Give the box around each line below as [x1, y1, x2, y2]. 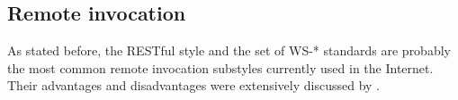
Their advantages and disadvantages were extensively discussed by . [7, 76, 380, 95]
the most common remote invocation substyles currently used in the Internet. [7, 58, 434, 77]
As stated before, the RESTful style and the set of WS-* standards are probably [7, 41, 451, 60]
